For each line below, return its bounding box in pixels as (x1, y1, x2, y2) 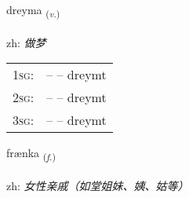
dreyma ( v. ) (6, 2, 60, 20)
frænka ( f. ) (6, 145, 56, 163)
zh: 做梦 (6, 34, 46, 50)
